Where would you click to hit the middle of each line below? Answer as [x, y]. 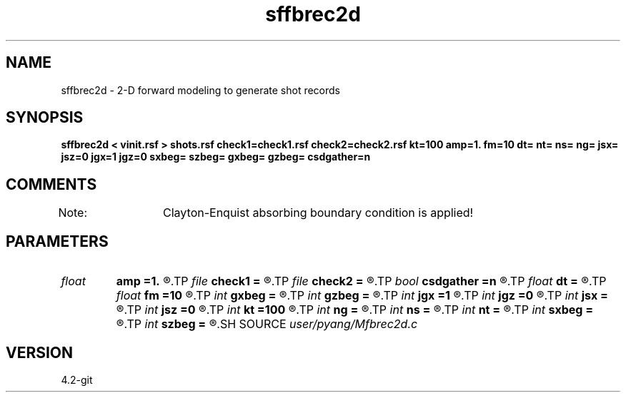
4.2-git [77, 379]
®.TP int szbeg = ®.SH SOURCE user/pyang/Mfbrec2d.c [267, 324]
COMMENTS [51, 184]
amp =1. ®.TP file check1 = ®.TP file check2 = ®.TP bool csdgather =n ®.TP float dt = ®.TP [361, 281]
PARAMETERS [57, 241]
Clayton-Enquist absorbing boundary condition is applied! [318, 213]
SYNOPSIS [45, 118]
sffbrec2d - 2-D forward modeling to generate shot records [201, 90]
